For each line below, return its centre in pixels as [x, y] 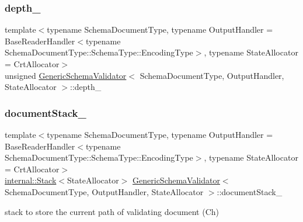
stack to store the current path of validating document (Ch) [112, 211]
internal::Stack [31, 180]
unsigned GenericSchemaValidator [66, 75]
